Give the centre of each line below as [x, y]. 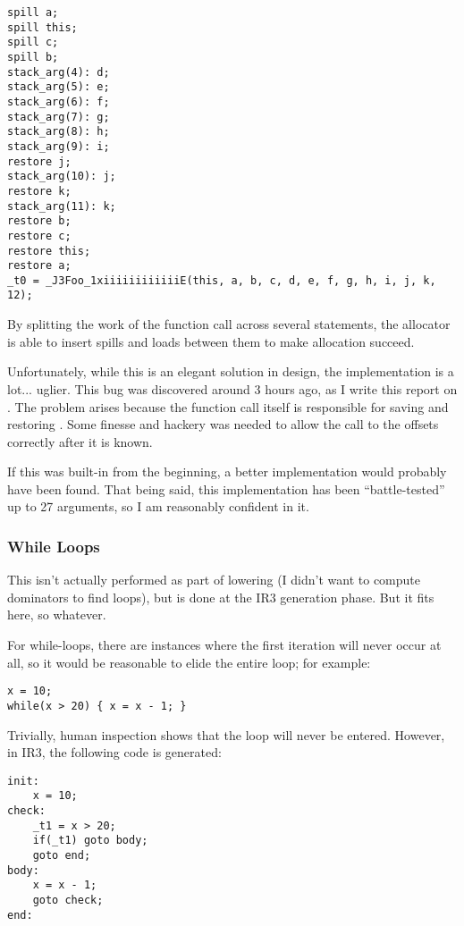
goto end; [62, 856]
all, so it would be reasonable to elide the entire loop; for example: [189, 662]
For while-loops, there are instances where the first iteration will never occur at [224, 645]
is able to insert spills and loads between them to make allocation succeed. [211, 341]
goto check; [68, 900]
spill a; [33, 13]
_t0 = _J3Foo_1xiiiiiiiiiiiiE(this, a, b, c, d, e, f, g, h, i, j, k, [222, 280]
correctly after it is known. [80, 441]
